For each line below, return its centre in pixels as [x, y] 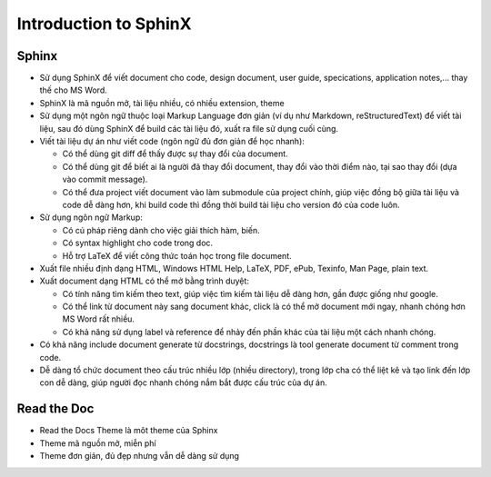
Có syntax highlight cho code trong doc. [138, 243]
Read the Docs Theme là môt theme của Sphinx [129, 431]
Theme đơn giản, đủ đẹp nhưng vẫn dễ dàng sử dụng [140, 456]
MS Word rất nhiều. [99, 319]
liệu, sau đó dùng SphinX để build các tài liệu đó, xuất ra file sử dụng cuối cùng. [189, 128]
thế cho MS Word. [74, 90]
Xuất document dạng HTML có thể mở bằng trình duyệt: [145, 281]
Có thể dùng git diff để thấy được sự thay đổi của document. [175, 154]
